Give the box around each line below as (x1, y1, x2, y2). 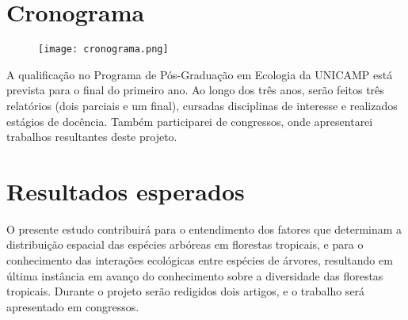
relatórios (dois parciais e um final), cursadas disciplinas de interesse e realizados (6, 97, 398, 113)
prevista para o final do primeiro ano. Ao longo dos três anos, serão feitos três (6, 82, 384, 98)
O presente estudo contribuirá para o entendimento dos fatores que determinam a (6, 220, 402, 237)
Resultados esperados (6, 174, 245, 207)
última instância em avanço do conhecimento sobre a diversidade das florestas (6, 267, 383, 284)
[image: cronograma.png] (38, 44, 169, 55)
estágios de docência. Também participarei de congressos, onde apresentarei (6, 112, 373, 129)
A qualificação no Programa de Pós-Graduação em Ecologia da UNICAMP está (6, 66, 393, 82)
